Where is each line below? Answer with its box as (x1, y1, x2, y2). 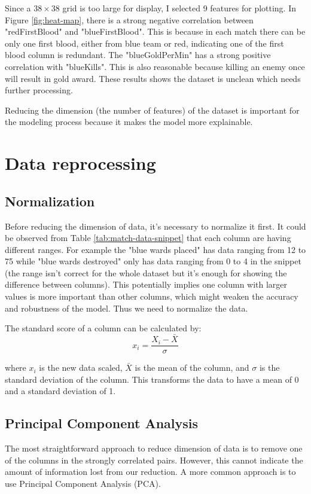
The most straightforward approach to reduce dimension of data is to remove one (5, 442, 303, 455)
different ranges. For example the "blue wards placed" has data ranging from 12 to (5, 243, 306, 255)
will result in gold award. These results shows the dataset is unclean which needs (5, 72, 301, 84)
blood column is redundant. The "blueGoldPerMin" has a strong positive (5, 48, 271, 61)
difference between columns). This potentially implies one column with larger (5, 278, 288, 291)
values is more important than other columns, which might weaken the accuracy (5, 290, 298, 303)
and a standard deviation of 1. (5, 385, 116, 397)
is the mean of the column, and (135, 361, 249, 374)
